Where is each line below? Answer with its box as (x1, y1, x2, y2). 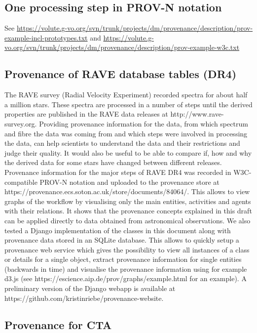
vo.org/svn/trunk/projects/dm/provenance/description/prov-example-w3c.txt (4, 42, 240, 52)
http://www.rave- (170, 109, 224, 119)
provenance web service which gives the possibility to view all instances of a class (4, 244, 250, 254)
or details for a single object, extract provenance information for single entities (4, 254, 242, 264)
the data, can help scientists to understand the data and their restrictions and (4, 138, 240, 148)
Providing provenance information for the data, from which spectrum (39, 118, 248, 128)
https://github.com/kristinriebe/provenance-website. (4, 292, 164, 303)
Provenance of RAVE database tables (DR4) (4, 66, 237, 82)
